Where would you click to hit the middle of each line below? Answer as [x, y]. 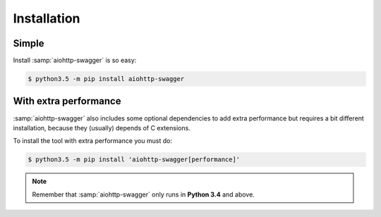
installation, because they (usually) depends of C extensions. [102, 128]
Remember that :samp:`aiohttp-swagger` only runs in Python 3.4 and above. [144, 194]
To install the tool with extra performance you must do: [93, 141]
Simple [29, 43]
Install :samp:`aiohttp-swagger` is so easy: [75, 61]
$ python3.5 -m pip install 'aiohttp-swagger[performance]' [134, 160]
